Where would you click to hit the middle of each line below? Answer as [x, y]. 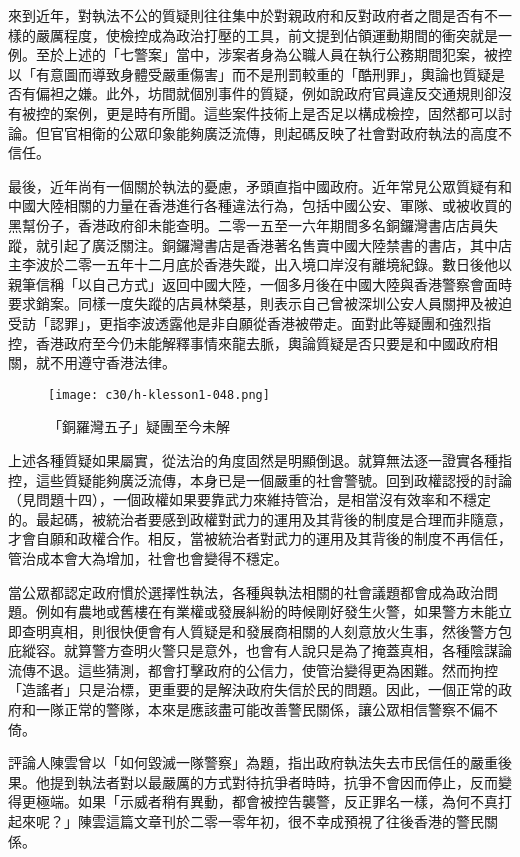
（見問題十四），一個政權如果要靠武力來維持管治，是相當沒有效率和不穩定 [249, 499]
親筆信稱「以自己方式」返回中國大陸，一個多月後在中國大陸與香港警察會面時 [260, 283]
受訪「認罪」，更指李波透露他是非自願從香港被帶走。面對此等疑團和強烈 [242, 322]
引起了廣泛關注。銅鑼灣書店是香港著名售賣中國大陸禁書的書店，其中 [273, 244]
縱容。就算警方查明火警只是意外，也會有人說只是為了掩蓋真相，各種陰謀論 [266, 650]
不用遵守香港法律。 [112, 362]
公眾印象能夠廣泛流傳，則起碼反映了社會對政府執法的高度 [308, 132]
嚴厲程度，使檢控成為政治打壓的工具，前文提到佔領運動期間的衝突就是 [266, 34]
